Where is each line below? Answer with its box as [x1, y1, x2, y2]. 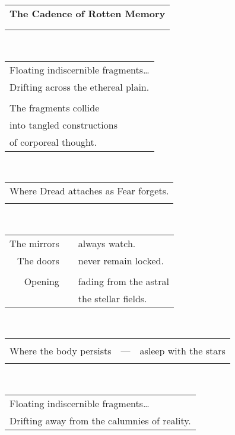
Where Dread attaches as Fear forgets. [9, 184, 169, 198]
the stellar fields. [78, 291, 147, 305]
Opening [24, 274, 59, 288]
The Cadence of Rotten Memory [9, 7, 166, 20]
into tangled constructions [9, 117, 118, 132]
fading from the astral [78, 274, 169, 288]
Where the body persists [9, 344, 112, 358]
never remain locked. [78, 253, 164, 267]
